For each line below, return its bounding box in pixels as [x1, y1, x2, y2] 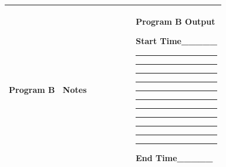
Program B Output [136, 15, 215, 27]
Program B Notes [9, 83, 87, 95]
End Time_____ [136, 151, 213, 163]
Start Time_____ [136, 35, 217, 47]
